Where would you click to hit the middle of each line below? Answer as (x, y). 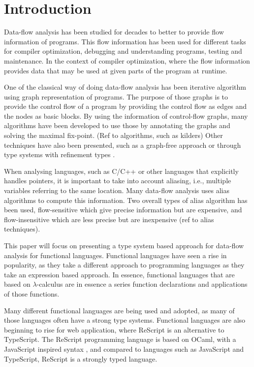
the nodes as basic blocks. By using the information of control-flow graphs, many (126, 116)
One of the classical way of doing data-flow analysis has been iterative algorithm (125, 87)
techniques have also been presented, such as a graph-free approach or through (123, 145)
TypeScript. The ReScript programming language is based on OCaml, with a (120, 339)
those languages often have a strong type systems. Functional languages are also (125, 320)
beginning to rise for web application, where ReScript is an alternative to (114, 329)
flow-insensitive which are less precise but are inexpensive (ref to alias (109, 219)
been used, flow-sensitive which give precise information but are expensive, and (123, 210)
